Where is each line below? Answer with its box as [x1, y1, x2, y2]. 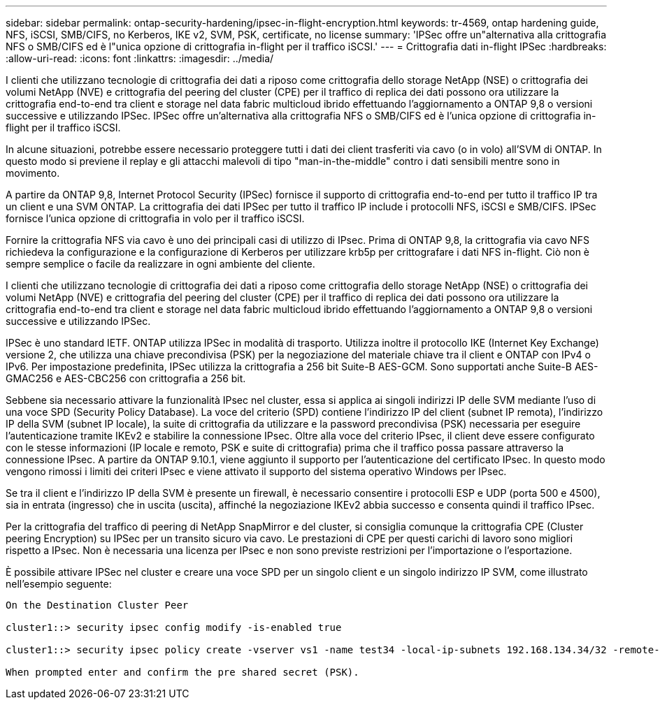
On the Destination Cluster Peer [6, 599, 189, 611]
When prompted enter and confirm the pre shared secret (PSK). [6, 667, 359, 678]
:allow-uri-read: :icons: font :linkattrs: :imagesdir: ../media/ [6, 52, 274, 64]
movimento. [6, 167, 60, 179]
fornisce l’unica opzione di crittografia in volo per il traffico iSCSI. [6, 212, 305, 224]
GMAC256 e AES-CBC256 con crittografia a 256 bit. [6, 372, 246, 384]
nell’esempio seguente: [6, 578, 112, 590]
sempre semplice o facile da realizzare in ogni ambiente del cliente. [6, 258, 315, 270]
